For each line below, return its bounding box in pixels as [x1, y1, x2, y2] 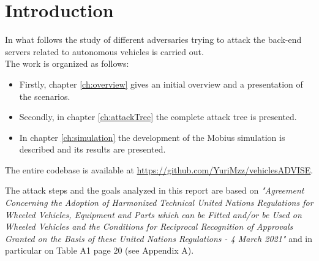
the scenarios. [19, 89, 70, 102]
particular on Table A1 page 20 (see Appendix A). [5, 244, 194, 257]
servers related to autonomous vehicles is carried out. [5, 45, 204, 58]
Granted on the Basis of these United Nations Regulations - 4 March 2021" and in [5, 232, 313, 244]
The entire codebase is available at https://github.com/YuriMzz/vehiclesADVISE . [5, 163, 313, 176]
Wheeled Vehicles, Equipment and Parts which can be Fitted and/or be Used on [5, 208, 302, 221]
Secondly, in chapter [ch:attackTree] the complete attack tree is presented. [19, 110, 297, 123]
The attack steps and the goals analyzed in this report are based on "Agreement [5, 184, 304, 197]
